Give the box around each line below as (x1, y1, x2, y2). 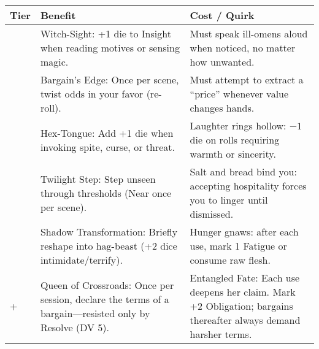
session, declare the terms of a (40, 291, 169, 306)
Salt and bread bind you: (190, 164, 297, 178)
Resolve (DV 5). (40, 320, 109, 334)
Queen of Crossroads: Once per (40, 277, 174, 292)
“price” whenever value (190, 86, 289, 101)
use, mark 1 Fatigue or (190, 239, 287, 253)
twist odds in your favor (40, 86, 144, 101)
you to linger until (190, 193, 268, 207)
